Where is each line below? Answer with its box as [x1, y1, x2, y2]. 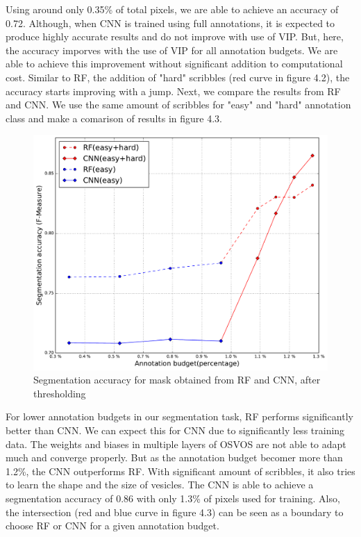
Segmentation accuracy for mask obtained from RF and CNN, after [33, 372, 321, 387]
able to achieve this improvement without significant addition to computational [6, 56, 343, 71]
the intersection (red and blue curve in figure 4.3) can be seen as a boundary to [6, 504, 344, 519]
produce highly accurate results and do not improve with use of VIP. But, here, [6, 29, 344, 44]
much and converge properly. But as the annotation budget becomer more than [6, 450, 343, 465]
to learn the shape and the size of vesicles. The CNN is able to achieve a [6, 477, 314, 492]
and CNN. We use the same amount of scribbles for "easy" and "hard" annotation [6, 97, 351, 112]
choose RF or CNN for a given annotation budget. [6, 518, 219, 533]
